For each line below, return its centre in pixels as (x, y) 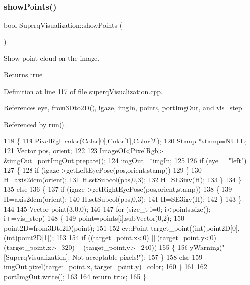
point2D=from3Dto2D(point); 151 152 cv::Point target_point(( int (104, 228)
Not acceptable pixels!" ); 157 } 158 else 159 (137, 257)
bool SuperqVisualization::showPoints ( (63, 25)
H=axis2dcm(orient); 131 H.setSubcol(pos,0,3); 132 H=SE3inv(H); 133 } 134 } (123, 179)
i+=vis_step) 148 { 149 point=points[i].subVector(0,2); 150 (94, 218)
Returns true (23, 74)
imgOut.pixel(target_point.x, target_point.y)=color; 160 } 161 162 (106, 267)
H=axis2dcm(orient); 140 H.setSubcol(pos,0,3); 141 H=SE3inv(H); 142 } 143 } (123, 198)
